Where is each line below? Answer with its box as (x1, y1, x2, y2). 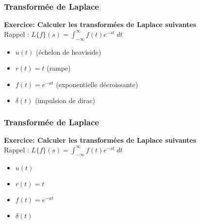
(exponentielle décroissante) (56, 79, 138, 89)
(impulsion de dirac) (35, 95, 96, 105)
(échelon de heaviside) (36, 46, 101, 57)
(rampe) (47, 63, 71, 73)
